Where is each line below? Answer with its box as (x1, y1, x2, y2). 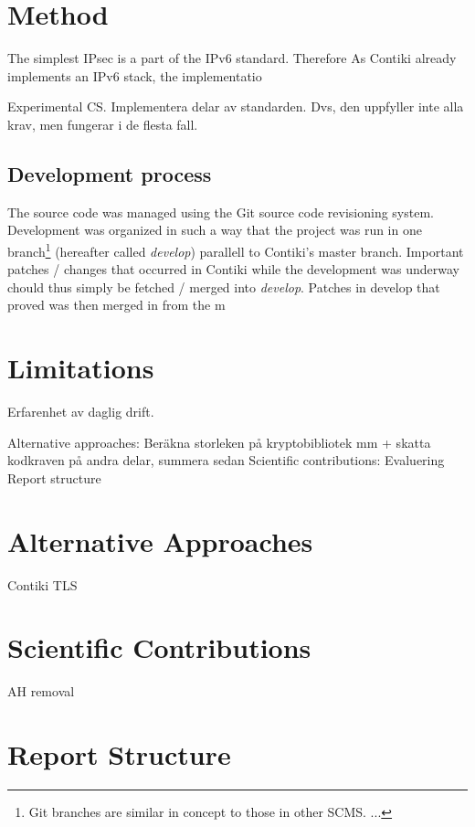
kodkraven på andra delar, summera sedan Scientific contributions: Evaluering (7, 451, 445, 470)
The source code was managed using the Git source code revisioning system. (7, 202, 434, 221)
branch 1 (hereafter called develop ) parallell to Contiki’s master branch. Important (7, 239, 464, 260)
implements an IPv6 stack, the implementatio (7, 66, 262, 85)
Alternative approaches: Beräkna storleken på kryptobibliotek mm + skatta (7, 432, 431, 451)
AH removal (7, 682, 75, 701)
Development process (7, 159, 212, 187)
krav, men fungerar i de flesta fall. (7, 114, 198, 133)
